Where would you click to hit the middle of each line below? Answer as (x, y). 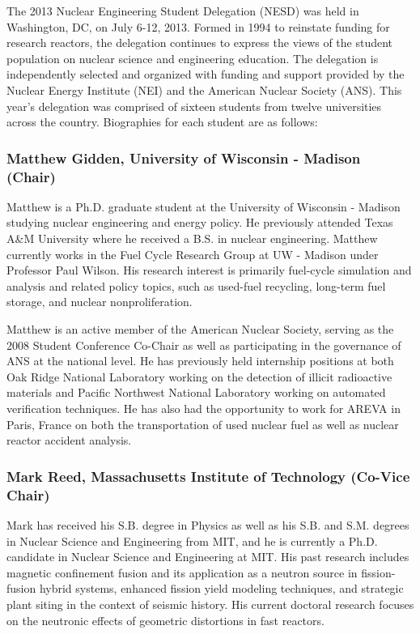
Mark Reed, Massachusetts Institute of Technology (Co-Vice (208, 476)
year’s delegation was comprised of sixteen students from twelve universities (194, 106)
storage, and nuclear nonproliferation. (100, 302)
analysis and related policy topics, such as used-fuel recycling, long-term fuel (196, 285)
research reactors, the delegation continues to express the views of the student (200, 43)
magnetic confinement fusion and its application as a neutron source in (182, 572)
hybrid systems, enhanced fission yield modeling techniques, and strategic (221, 588)
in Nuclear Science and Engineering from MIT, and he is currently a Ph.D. (192, 540)
